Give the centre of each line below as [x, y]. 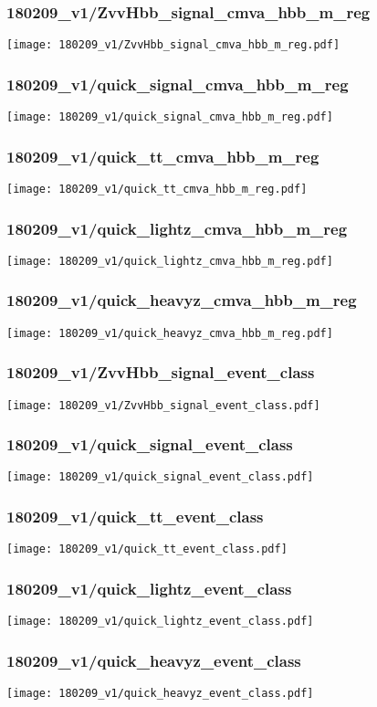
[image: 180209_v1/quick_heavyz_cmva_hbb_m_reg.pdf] [170, 333]
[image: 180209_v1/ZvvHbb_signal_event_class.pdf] [163, 405]
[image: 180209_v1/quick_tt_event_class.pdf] [147, 549]
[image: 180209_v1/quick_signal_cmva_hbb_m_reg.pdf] [170, 117]
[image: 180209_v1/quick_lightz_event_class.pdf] [160, 622]
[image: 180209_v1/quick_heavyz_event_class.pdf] [160, 694]
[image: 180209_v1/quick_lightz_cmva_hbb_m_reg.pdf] [170, 261]
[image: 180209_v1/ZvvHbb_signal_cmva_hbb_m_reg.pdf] [173, 45]
